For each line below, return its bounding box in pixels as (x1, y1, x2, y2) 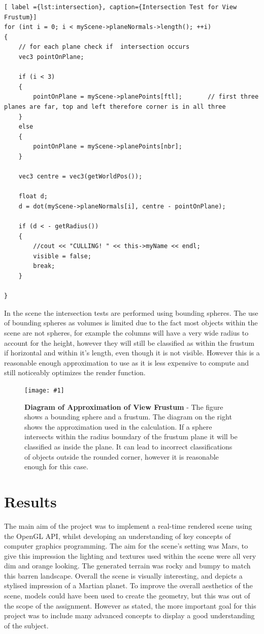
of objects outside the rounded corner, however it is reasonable (24, 451, 219, 462)
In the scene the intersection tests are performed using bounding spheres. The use (4, 307, 258, 318)
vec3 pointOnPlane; (18, 53, 84, 61)
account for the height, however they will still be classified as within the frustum (4, 337, 254, 348)
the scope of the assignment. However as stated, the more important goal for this (4, 600, 256, 611)
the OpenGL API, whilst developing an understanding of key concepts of (4, 530, 231, 541)
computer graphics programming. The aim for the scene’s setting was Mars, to (4, 540, 248, 551)
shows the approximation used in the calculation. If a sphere (24, 421, 212, 432)
